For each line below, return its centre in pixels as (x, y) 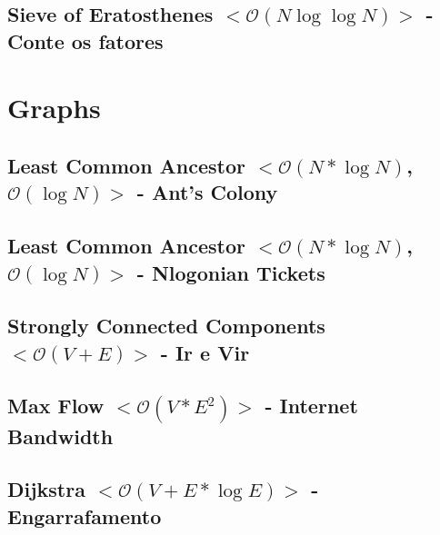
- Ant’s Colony (207, 192)
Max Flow (56, 406)
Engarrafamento (85, 515)
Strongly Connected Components (166, 326)
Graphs (54, 108)
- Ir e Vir (205, 352)
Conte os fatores (85, 40)
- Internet (311, 406)
